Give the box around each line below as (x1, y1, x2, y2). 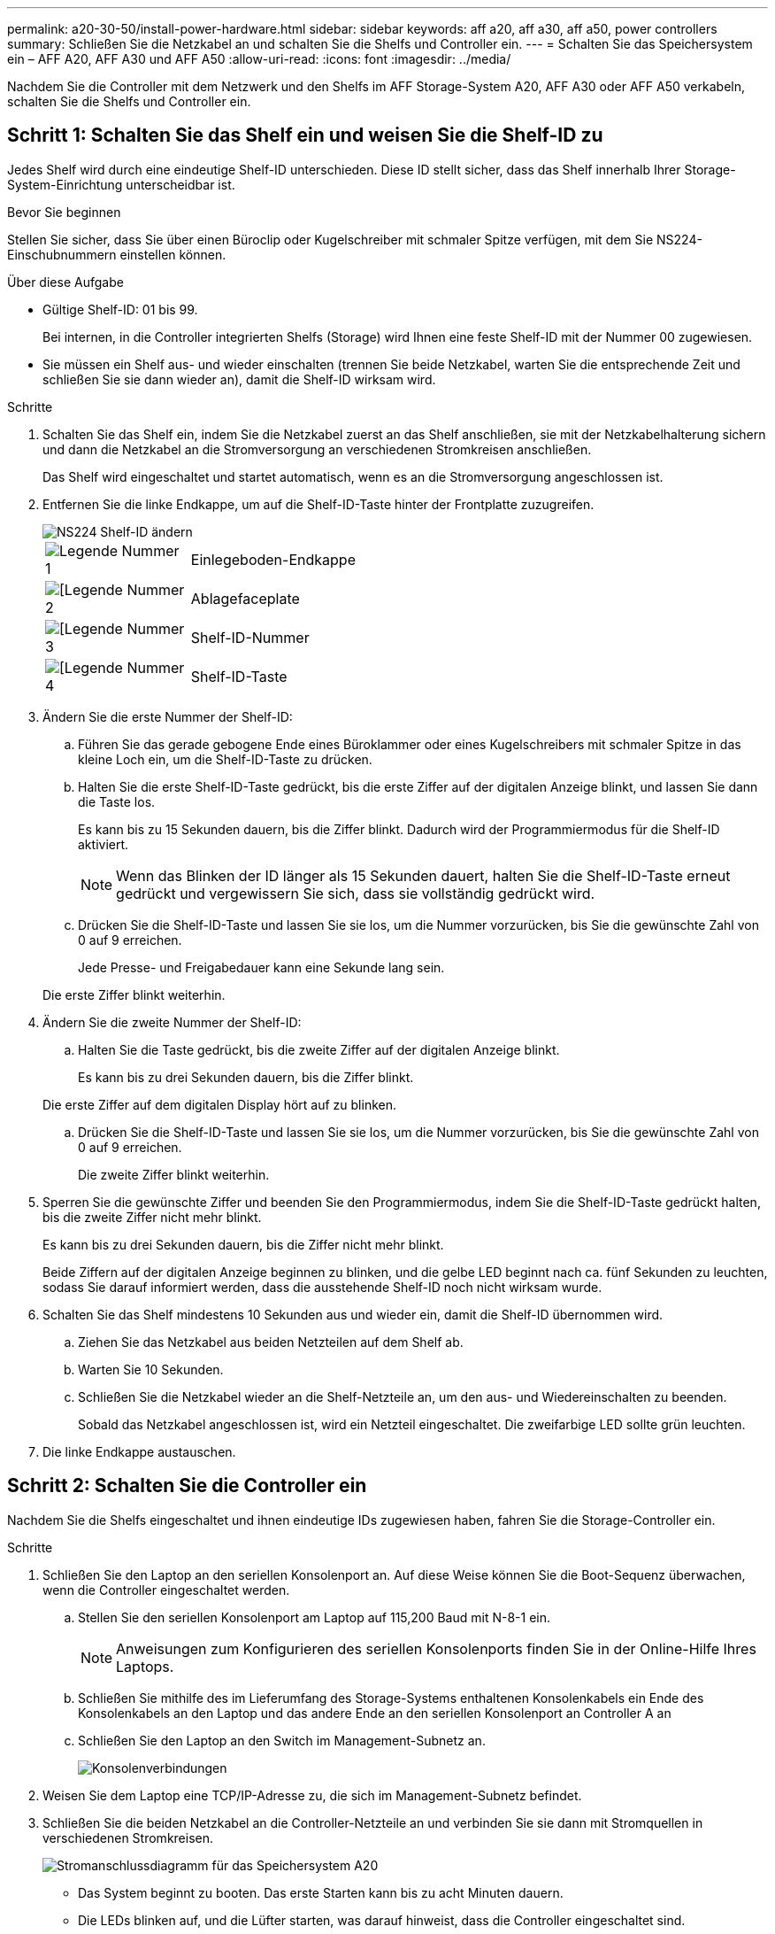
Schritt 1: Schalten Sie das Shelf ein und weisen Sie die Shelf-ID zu (7, 124, 603, 147)
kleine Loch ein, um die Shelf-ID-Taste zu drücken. (78, 751, 372, 767)
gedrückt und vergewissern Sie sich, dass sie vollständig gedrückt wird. (116, 884, 595, 902)
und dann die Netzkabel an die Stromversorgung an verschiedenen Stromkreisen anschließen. (42, 441, 592, 457)
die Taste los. (78, 793, 156, 809)
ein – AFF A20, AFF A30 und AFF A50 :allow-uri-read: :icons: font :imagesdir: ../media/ (7, 51, 511, 66)
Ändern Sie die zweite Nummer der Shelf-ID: (42, 1014, 302, 1030)
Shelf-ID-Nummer (190, 628, 310, 646)
